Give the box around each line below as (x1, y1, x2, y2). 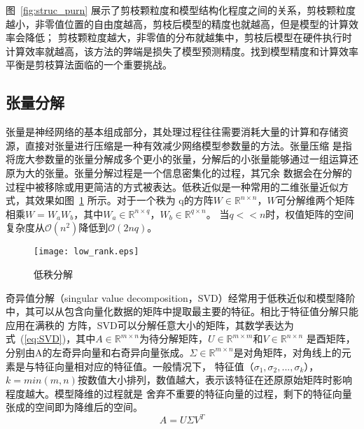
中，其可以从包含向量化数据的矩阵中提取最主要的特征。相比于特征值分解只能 (6, 304, 358, 319)
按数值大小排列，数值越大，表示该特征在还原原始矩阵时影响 (77, 372, 352, 387)
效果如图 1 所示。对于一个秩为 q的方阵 (34, 193, 213, 208)
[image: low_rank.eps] (34, 247, 139, 257)
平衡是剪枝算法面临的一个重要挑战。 (6, 57, 172, 72)
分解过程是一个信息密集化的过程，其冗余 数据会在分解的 (93, 165, 352, 180)
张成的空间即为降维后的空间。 (6, 400, 143, 414)
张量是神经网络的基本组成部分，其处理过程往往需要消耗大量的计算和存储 (6, 124, 339, 139)
